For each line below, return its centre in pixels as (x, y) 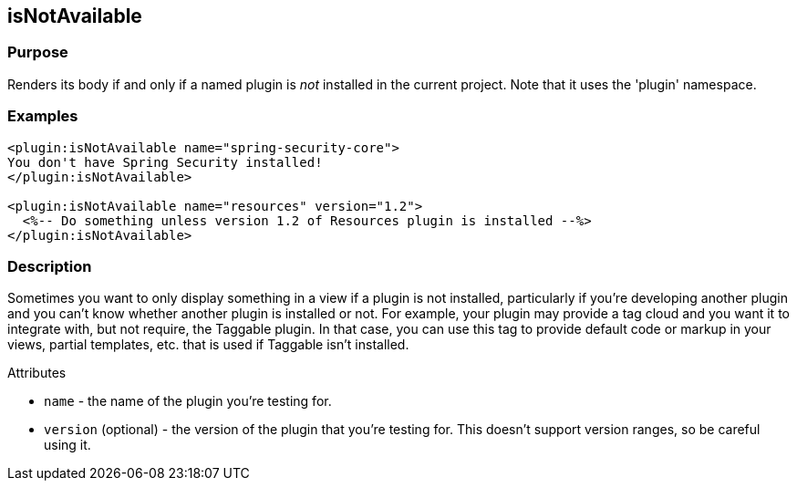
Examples (43, 116)
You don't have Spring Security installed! (165, 162)
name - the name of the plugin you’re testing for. (188, 401)
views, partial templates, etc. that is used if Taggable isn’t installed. (208, 345)
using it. (67, 445)
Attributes (37, 373)
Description (50, 266)
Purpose (38, 52)
